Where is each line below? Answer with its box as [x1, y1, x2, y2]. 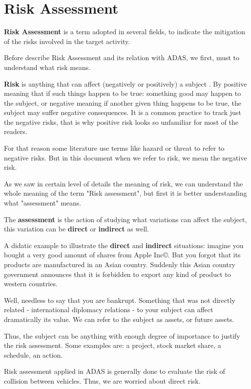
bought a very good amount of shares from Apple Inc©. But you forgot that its [4, 250, 241, 260]
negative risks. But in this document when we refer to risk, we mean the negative [4, 152, 247, 162]
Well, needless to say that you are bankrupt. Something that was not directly [4, 295, 235, 305]
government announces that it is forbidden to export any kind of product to [4, 269, 231, 279]
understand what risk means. [4, 62, 91, 72]
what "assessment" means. [4, 198, 82, 208]
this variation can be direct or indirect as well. [4, 224, 149, 234]
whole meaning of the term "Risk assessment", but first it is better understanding [4, 188, 247, 198]
